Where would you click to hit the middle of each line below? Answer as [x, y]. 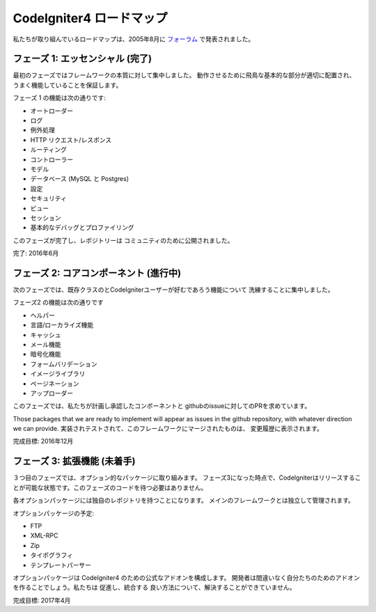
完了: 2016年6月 [36, 253]
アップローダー [52, 393]
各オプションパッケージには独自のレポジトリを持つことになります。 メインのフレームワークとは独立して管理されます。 [184, 501]
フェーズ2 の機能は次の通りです [58, 302]
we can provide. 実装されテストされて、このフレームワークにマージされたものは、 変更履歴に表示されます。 [168, 429]
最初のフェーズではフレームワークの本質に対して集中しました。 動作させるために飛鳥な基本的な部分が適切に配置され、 [184, 75]
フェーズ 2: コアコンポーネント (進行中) [97, 273]
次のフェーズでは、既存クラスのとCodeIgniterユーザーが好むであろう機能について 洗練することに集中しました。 [173, 290]
